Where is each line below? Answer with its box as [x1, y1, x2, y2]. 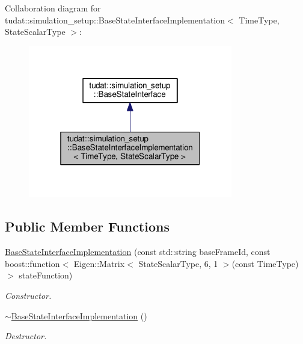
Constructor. [5, 289, 52, 302]
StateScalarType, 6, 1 [138, 257, 218, 269]
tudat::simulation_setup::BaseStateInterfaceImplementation [5, 13, 225, 26]
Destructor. [5, 330, 47, 342]
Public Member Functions [5, 217, 170, 236]
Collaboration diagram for [5, 2, 101, 14]
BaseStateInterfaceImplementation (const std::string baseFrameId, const [5, 245, 271, 258]
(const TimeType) [231, 257, 299, 269]
